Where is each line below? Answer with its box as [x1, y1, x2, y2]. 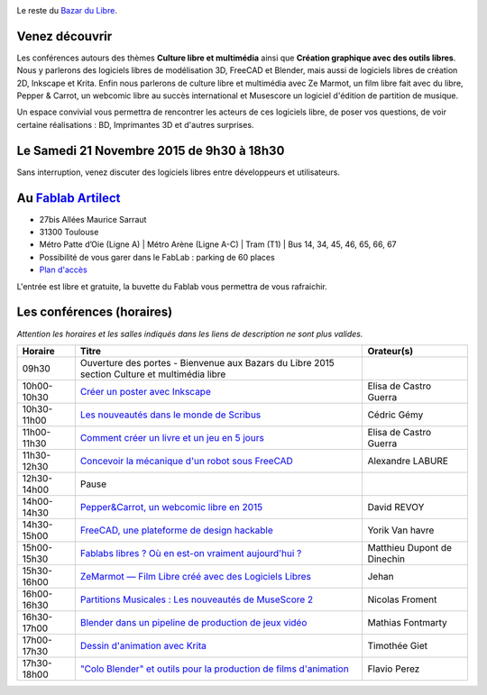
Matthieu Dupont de [367, 541, 453, 553]
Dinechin [367, 553, 406, 565]
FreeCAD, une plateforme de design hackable [79, 524, 274, 536]
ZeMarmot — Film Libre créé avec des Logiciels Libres [79, 570, 311, 582]
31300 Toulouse [39, 226, 99, 238]
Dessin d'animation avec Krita [79, 639, 207, 652]
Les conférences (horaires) [16, 305, 173, 320]
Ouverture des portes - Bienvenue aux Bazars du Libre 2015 [79, 356, 335, 369]
